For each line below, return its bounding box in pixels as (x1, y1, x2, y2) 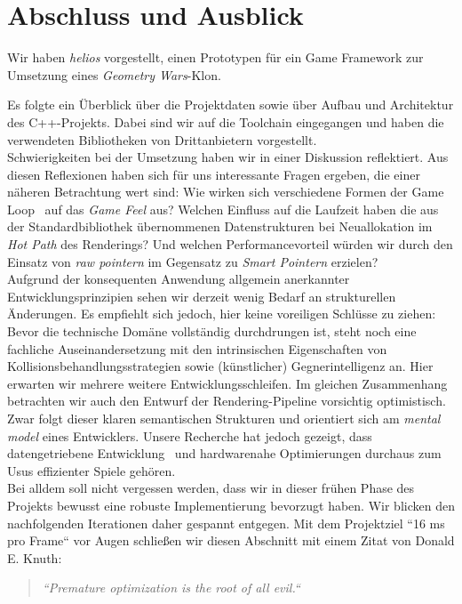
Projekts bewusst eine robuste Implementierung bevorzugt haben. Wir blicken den (7, 495, 455, 514)
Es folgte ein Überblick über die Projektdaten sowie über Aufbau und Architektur (7, 95, 454, 114)
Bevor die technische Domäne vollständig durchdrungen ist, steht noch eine (7, 322, 417, 341)
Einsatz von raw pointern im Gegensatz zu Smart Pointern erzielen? (7, 252, 378, 270)
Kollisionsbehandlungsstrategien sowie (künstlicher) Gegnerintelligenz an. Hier (7, 357, 434, 375)
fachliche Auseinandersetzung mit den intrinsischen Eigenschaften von (7, 339, 387, 358)
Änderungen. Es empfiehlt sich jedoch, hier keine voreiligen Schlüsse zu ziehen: (7, 304, 436, 323)
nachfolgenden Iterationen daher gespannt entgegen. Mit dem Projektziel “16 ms (7, 513, 445, 532)
